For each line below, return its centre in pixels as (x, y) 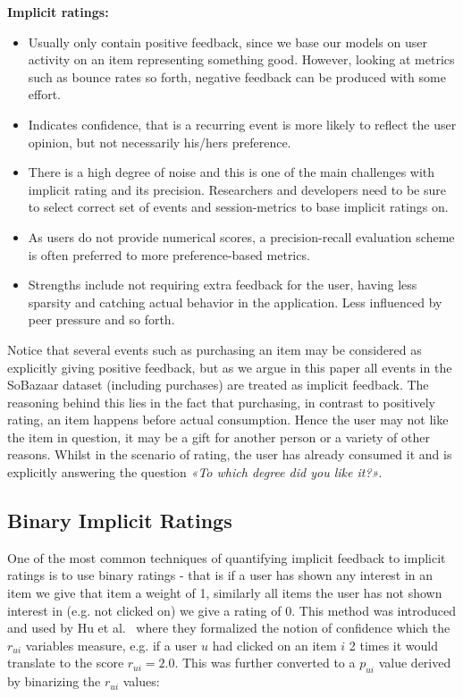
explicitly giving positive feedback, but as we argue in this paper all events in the (230, 367)
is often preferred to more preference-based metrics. (169, 254)
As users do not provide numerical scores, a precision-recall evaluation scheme (241, 236)
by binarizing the (54, 681)
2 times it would (394, 645)
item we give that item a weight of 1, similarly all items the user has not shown (225, 593)
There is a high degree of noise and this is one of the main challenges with (231, 172)
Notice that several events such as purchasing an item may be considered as (215, 349)
